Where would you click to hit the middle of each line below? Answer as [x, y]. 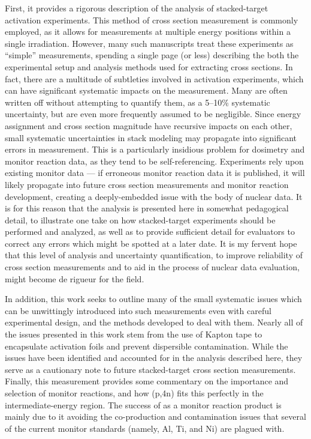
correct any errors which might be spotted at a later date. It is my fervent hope [151, 243]
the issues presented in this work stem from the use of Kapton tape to [134, 334]
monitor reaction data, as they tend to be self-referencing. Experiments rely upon [154, 161]
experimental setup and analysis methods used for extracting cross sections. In [149, 66]
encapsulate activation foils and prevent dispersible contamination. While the [147, 346]
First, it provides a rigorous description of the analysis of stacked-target [137, 8]
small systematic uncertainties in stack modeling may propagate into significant [151, 137]
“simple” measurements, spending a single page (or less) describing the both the [152, 55]
